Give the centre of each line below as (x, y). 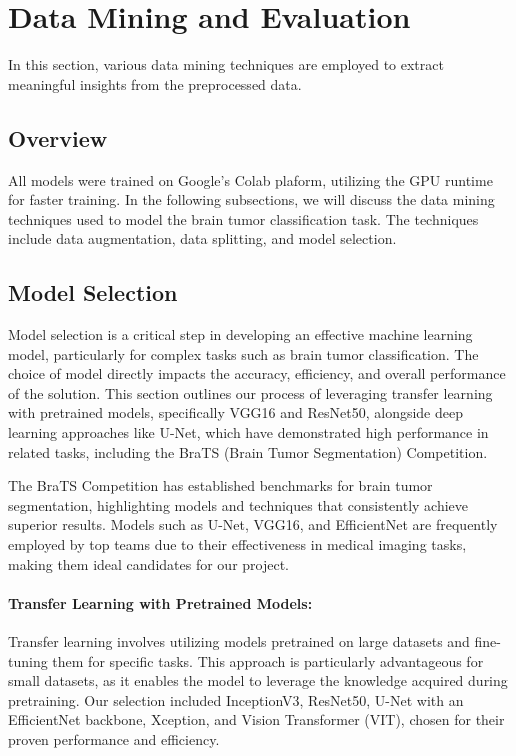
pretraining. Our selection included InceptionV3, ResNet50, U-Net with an (236, 699)
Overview (58, 137)
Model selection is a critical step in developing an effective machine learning (240, 334)
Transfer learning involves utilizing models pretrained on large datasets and (239, 641)
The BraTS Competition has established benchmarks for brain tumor (220, 485)
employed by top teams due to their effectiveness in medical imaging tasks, (237, 544)
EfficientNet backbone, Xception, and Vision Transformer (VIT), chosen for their (256, 719)
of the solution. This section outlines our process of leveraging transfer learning (250, 392)
